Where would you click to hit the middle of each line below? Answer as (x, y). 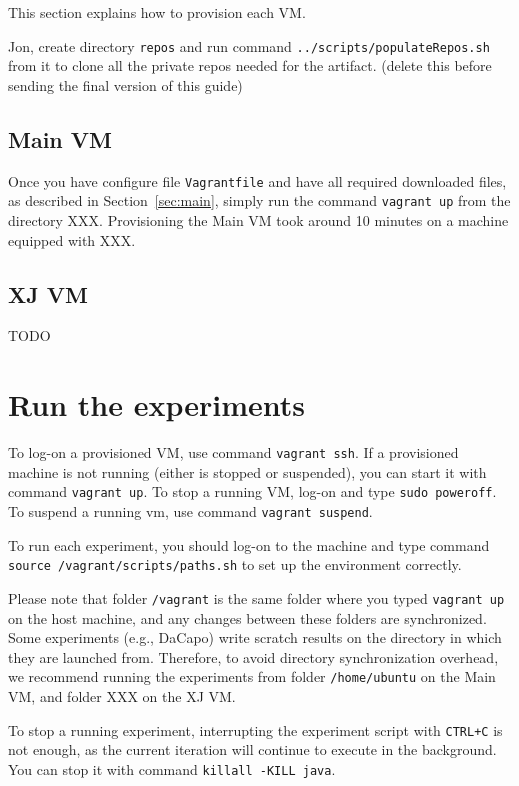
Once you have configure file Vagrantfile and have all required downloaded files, (257, 180)
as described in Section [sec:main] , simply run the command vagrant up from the (259, 200)
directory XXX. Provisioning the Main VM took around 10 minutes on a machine (258, 219)
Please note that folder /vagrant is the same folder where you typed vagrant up (256, 597)
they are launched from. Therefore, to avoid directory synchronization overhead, (253, 656)
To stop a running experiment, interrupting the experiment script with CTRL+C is (255, 729)
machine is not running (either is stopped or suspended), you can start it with (247, 471)
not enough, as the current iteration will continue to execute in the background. (252, 749)
